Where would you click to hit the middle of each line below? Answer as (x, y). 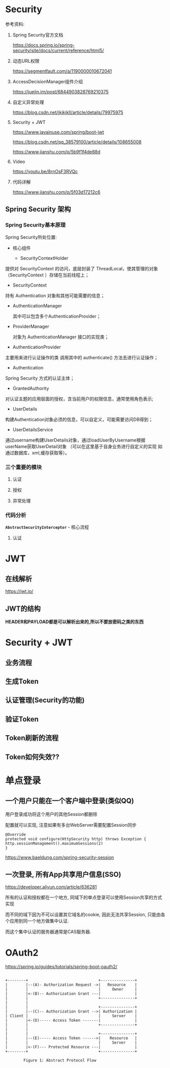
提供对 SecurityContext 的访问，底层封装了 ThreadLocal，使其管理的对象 (82, 268)
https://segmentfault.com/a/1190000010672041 (62, 71)
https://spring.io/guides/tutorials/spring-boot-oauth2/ (61, 967)
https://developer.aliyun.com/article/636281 (51, 887)
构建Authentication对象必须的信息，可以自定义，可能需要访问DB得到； (79, 419)
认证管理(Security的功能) (45, 700)
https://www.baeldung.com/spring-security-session (60, 857)
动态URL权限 (26, 61)
